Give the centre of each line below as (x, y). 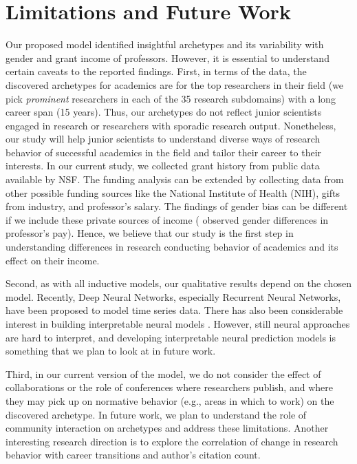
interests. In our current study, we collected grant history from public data (163, 166)
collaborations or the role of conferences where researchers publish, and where (169, 387)
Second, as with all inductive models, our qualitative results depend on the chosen (178, 283)
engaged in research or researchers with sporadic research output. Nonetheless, (171, 125)
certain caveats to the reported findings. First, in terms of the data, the (156, 71)
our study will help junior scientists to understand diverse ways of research (163, 139)
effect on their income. (53, 260)
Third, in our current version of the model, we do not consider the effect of (163, 373)
